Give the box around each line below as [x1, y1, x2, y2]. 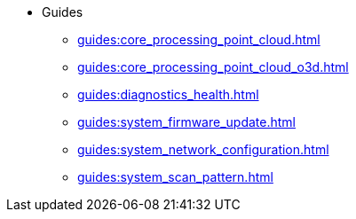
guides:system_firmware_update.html [77, 114, 296, 129]
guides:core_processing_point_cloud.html [77, 32, 320, 47]
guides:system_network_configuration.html [77, 142, 329, 157]
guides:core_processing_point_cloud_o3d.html [77, 59, 349, 74]
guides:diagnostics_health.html [77, 87, 259, 102]
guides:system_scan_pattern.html [77, 169, 273, 184]
